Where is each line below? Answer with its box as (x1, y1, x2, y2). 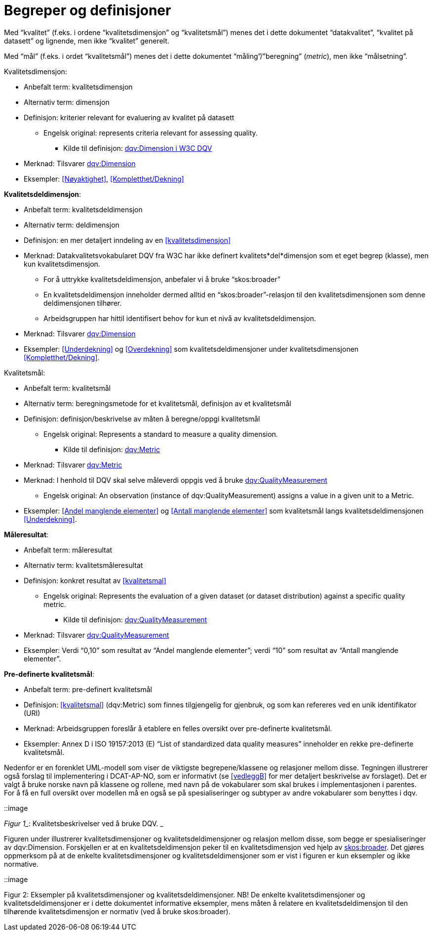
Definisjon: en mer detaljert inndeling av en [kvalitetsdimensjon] (24, 235, 231, 244)
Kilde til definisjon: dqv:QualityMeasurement (63, 615, 207, 624)
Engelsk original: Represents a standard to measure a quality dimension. (43, 429, 278, 438)
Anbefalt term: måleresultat (24, 545, 113, 554)
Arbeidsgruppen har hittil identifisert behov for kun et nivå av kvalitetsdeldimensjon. (43, 314, 316, 323)
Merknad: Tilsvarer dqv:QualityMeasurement (24, 630, 169, 639)
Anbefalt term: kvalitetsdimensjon (24, 82, 133, 91)
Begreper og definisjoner (4, 2, 171, 19)
